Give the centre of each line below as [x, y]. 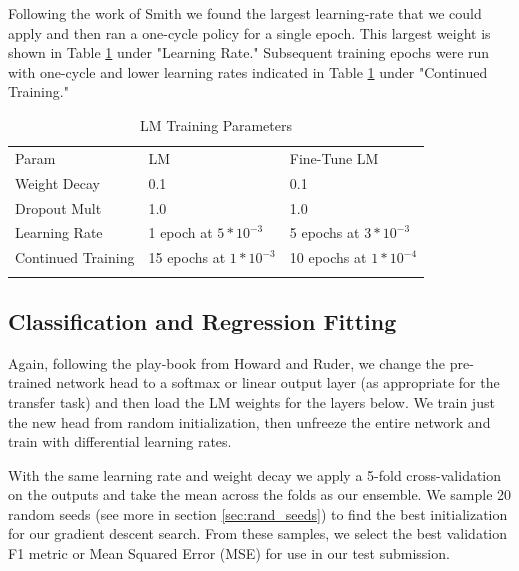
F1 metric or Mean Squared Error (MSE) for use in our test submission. [229, 553]
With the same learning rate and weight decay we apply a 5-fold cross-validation [255, 474]
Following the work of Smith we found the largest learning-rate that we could [245, 13]
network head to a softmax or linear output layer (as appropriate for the [278, 382]
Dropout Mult [58, 207]
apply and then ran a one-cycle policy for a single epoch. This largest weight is [249, 32]
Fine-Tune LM [334, 157]
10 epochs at [328, 257]
